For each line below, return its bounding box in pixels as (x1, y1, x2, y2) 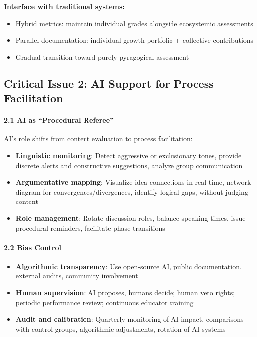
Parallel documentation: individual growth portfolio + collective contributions (15, 35, 254, 45)
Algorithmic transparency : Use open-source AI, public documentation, (15, 261, 242, 271)
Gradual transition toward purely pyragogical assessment (15, 51, 189, 62)
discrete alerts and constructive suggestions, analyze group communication (15, 160, 243, 170)
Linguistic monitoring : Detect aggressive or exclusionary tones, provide (15, 150, 242, 160)
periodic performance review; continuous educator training (15, 297, 194, 307)
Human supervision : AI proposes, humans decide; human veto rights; (15, 287, 235, 298)
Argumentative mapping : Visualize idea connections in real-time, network (15, 177, 251, 187)
